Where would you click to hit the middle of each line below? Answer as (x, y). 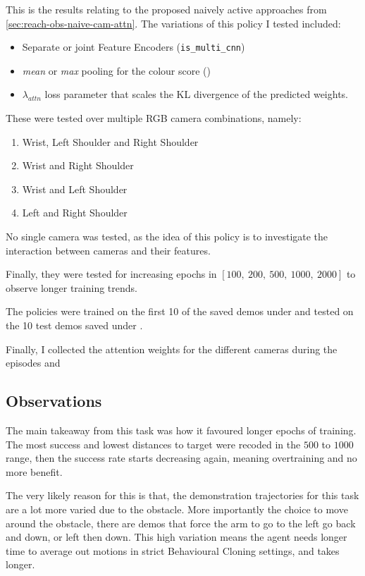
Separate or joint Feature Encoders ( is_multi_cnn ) (134, 47)
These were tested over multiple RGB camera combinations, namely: (154, 118)
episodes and (33, 363)
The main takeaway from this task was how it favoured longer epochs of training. (181, 430)
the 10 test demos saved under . (74, 325)
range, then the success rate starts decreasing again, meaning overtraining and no (181, 458)
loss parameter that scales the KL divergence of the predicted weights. (196, 94)
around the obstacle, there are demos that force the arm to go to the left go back (181, 523)
